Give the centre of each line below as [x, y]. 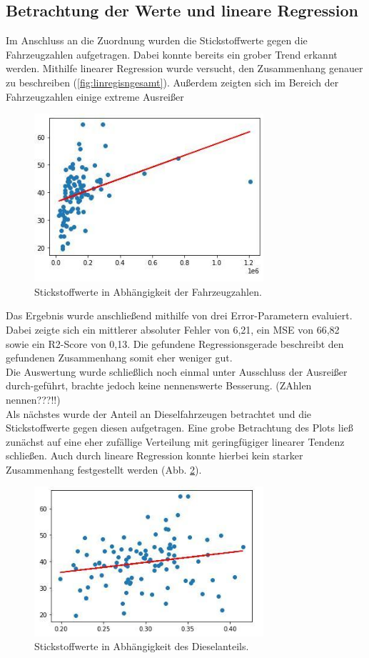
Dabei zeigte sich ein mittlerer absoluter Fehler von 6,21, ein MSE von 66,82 [173, 329]
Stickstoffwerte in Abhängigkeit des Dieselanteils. [142, 646]
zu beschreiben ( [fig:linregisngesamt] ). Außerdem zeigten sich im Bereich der [172, 82]
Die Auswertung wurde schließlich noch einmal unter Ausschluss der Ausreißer [177, 371]
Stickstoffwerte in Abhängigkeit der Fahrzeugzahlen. [148, 291]
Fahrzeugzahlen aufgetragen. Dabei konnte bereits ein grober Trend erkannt [172, 54]
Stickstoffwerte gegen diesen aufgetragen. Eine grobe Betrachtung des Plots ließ [180, 428]
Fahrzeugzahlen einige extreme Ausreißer [95, 96]
